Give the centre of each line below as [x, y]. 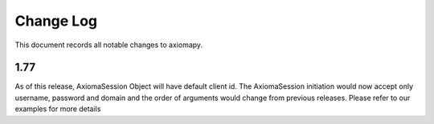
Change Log [56, 21]
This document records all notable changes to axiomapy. [109, 45]
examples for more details [58, 109]
